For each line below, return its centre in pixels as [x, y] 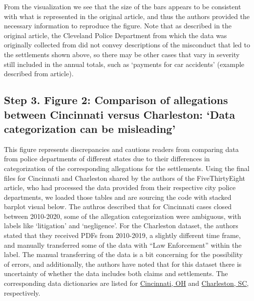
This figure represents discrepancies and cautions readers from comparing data [121, 149]
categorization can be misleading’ [90, 128]
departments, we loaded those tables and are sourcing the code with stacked [118, 197]
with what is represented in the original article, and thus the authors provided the [127, 16]
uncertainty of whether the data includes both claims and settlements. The [116, 273]
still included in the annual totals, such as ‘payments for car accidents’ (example [124, 64]
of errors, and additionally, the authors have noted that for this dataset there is [123, 264]
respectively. [22, 292]
